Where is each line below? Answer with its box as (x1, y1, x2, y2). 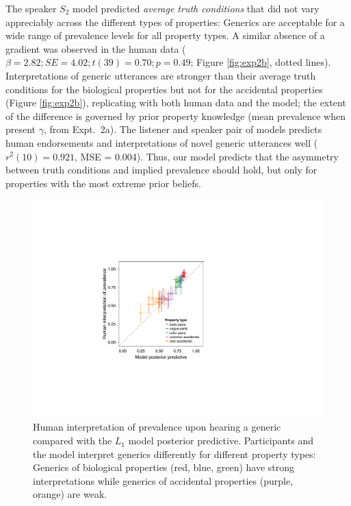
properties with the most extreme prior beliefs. (5, 176, 201, 190)
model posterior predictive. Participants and (128, 433, 314, 448)
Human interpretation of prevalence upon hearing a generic (33, 420, 281, 434)
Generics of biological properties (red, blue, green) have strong (33, 460, 295, 474)
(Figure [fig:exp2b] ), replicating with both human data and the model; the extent (5, 95, 346, 110)
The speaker (5, 1, 57, 15)
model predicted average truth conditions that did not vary (72, 1, 320, 15)
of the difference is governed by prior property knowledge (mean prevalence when (5, 108, 346, 123)
